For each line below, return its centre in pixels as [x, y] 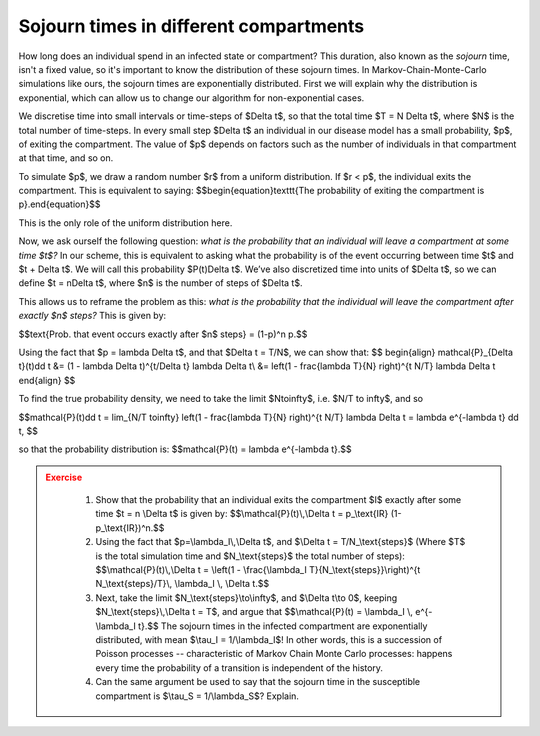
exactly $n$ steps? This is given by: [92, 316]
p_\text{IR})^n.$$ [130, 527]
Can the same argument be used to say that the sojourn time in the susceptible [258, 682]
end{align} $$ [47, 380]
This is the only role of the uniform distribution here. [125, 222]
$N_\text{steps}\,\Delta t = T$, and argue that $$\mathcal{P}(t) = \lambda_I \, [254, 612]
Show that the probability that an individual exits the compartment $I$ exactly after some [278, 500]
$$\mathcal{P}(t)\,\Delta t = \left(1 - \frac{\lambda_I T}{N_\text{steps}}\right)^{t [258, 570]
